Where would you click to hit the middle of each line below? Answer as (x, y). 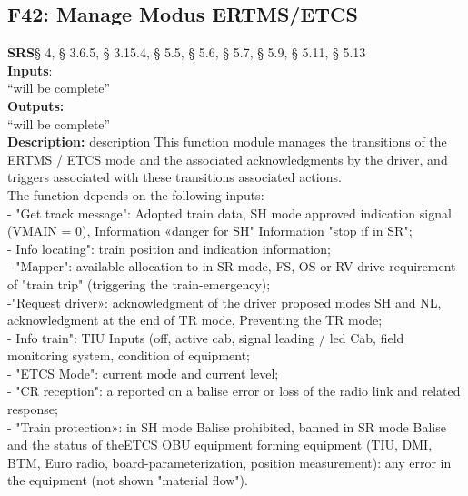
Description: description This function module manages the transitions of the (227, 142)
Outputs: (36, 105)
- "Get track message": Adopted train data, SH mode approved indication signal (229, 213)
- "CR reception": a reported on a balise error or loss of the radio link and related (234, 391)
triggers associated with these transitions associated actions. (174, 177)
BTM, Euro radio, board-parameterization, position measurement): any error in (229, 462)
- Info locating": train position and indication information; (169, 248)
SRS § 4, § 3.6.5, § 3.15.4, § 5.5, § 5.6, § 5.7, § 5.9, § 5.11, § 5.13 (187, 52)
